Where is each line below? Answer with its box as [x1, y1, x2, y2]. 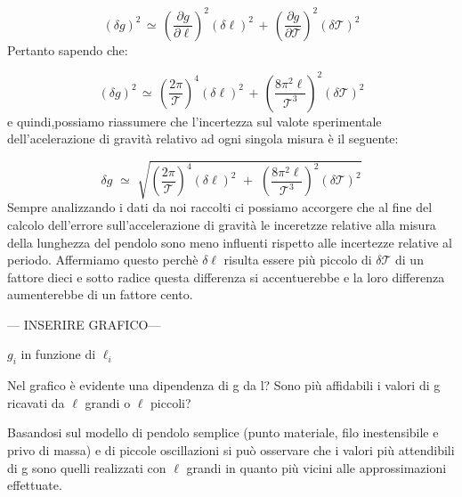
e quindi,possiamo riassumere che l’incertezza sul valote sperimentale [7, 111, 382, 130]
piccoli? [150, 393, 191, 411]
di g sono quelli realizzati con [7, 458, 166, 477]
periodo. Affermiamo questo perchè [7, 250, 199, 269]
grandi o [85, 393, 131, 411]
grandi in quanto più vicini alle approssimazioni [186, 458, 447, 477]
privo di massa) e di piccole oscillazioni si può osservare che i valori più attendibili [7, 441, 455, 460]
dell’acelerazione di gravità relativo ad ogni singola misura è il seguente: [7, 129, 399, 148]
